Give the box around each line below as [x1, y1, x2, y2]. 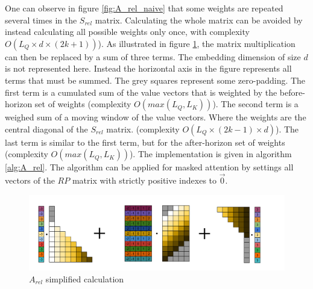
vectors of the [5, 174, 55, 187]
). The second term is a [212, 98, 299, 110]
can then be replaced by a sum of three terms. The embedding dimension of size [5, 50, 301, 63]
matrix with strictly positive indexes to [72, 174, 217, 187]
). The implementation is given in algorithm [129, 148, 292, 160]
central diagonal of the [5, 122, 88, 135]
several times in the [5, 13, 77, 26]
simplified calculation [45, 272, 124, 285]
